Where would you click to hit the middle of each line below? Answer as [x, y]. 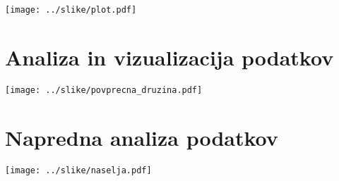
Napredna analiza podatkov [142, 137]
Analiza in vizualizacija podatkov [169, 57]
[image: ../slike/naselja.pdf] [78, 170]
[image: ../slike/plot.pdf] [71, 10]
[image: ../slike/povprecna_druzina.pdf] [104, 90]
